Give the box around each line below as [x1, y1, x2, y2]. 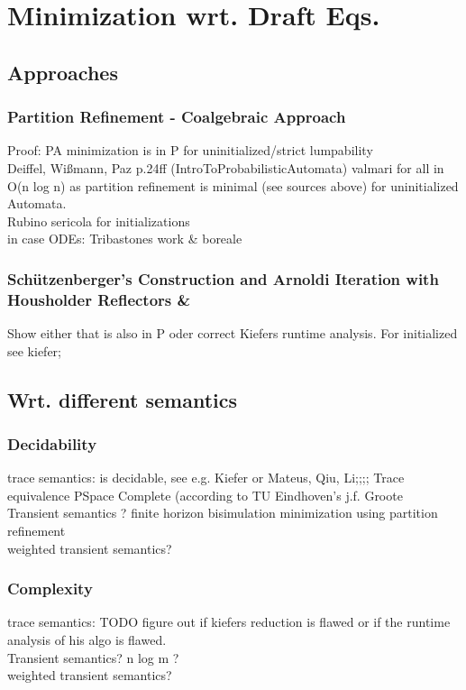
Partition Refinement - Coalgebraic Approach [7, 106, 346, 128]
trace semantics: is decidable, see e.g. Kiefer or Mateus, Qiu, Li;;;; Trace [7, 468, 405, 487]
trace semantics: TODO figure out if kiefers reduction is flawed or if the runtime [7, 612, 451, 631]
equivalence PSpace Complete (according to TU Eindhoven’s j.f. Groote [7, 485, 403, 504]
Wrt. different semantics [7, 385, 238, 413]
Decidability [7, 432, 97, 455]
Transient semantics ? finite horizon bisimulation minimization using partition [7, 503, 438, 522]
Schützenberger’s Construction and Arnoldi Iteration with [7, 267, 439, 290]
